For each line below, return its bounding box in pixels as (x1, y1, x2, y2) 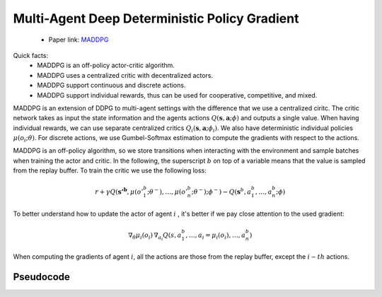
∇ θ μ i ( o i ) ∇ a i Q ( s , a (127, 231, 182, 242)
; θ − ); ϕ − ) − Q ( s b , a (191, 187, 252, 196)
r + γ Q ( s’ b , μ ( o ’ (95, 186, 144, 196)
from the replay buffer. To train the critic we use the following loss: (13, 166, 207, 175)
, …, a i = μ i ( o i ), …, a (185, 231, 246, 240)
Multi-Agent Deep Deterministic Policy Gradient (13, 11, 299, 26)
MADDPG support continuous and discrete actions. (37, 81, 186, 90)
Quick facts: (13, 51, 49, 59)
